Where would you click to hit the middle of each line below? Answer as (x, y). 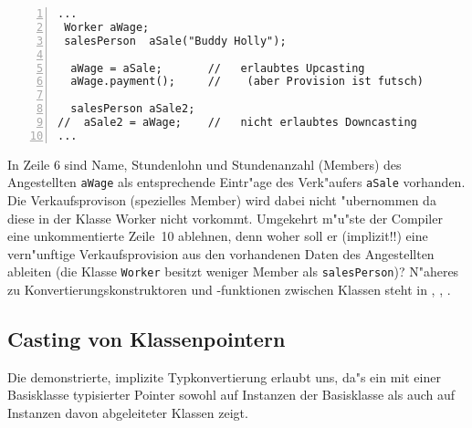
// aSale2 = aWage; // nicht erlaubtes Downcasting (237, 122)
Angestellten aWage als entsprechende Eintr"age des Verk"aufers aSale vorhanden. (236, 182)
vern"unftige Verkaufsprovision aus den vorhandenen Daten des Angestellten (221, 253)
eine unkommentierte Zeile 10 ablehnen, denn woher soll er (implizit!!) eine (218, 236)
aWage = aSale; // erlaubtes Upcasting (218, 68)
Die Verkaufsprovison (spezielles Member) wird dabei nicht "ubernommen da (222, 200)
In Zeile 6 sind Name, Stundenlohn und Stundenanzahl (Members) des (205, 164)
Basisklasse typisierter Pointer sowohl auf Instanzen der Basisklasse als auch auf (231, 395)
